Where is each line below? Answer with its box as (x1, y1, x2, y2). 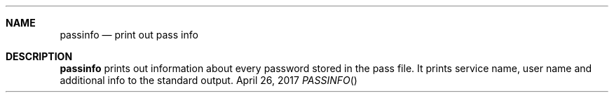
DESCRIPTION (6, 50, 73, 62)
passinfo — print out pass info (60, 29, 198, 41)
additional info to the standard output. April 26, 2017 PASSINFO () (60, 74, 357, 86)
